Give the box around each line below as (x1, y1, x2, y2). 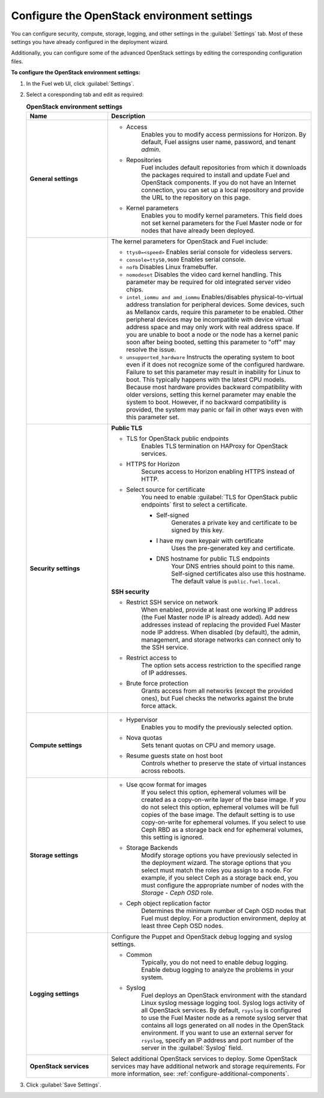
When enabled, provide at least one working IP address (141, 605, 298, 614)
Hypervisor (126, 715, 158, 724)
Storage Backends (126, 843, 178, 852)
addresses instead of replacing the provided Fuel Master (141, 620, 301, 629)
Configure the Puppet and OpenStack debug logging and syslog (111, 932, 292, 941)
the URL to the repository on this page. (141, 193, 251, 201)
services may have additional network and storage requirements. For (111, 1062, 305, 1070)
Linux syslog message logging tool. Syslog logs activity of (141, 998, 305, 1007)
